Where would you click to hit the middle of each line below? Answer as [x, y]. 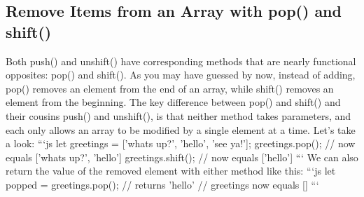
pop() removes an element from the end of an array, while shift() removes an [170, 88]
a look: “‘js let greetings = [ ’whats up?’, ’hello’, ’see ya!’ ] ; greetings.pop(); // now [181, 143]
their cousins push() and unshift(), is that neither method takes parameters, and [178, 115]
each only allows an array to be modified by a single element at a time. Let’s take [181, 129]
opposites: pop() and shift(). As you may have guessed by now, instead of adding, [181, 75]
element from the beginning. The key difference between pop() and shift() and [173, 102]
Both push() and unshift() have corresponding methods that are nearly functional [181, 61]
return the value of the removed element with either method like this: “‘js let [171, 171]
